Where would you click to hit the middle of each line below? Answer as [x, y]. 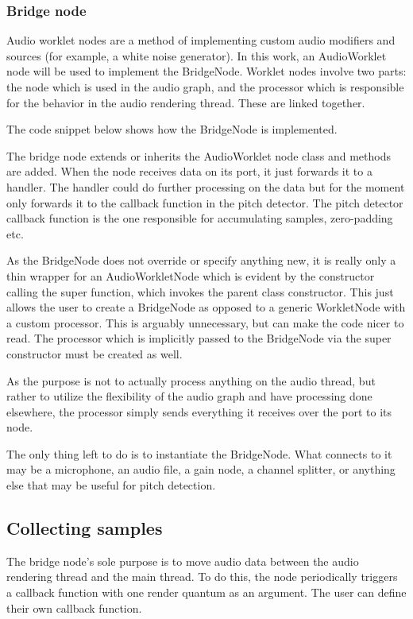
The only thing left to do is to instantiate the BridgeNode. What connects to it [199, 453]
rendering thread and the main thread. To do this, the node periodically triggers [202, 576]
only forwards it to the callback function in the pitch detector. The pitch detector [205, 202]
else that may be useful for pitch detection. [111, 485]
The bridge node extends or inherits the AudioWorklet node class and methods [199, 155]
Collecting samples [85, 528]
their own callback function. [74, 607]
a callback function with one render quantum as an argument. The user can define [206, 592]
